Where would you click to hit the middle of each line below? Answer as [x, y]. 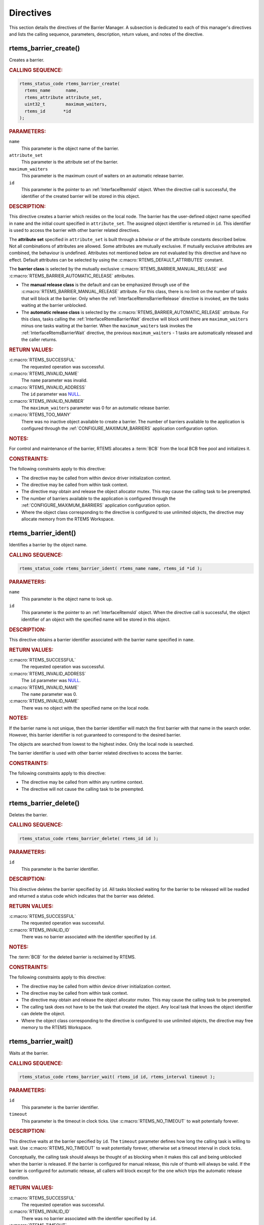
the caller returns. [39, 340]
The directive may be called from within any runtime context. [82, 782]
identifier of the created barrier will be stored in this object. [81, 196]
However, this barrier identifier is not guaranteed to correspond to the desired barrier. [95, 735]
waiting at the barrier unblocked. [54, 305]
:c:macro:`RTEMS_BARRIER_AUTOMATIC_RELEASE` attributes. [72, 276]
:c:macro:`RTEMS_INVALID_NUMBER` [47, 401]
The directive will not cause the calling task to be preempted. [83, 789]
